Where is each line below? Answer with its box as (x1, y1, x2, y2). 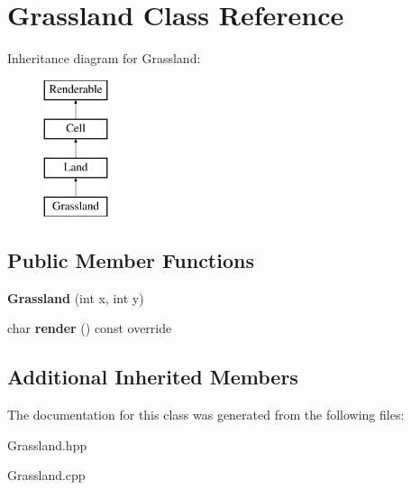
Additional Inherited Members (7, 363, 298, 391)
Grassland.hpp (7, 435, 87, 454)
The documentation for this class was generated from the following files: (7, 405, 405, 424)
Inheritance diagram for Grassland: (7, 49, 201, 68)
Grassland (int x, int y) (7, 288, 144, 307)
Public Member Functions (7, 245, 254, 273)
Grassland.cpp (7, 466, 86, 485)
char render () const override (7, 319, 172, 337)
